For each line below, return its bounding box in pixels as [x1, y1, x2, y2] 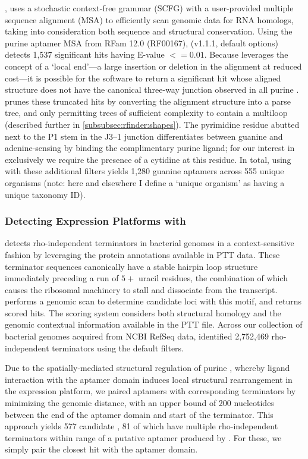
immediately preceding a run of [5, 272, 119, 284]
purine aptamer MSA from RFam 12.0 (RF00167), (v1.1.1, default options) [5, 36, 278, 49]
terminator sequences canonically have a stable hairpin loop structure [5, 260, 258, 272]
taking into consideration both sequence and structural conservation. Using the [5, 25, 293, 37]
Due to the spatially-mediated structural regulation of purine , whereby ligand [5, 361, 290, 374]
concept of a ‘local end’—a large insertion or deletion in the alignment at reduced [5, 59, 302, 72]
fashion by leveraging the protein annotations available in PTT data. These [5, 248, 280, 260]
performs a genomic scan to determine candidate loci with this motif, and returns [5, 295, 302, 307]
